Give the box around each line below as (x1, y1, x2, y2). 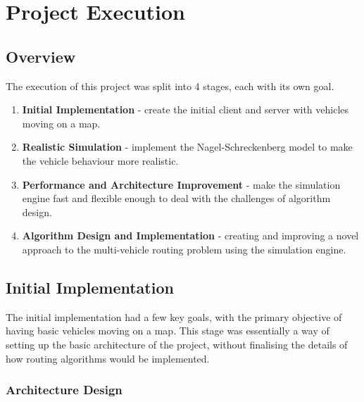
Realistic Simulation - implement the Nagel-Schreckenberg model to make (22, 139, 353, 154)
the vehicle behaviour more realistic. (22, 153, 179, 168)
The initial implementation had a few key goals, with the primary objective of (6, 309, 342, 324)
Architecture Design (6, 381, 123, 398)
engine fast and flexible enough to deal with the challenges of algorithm (22, 191, 331, 206)
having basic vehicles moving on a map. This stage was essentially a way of (6, 323, 330, 338)
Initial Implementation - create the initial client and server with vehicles (22, 102, 349, 117)
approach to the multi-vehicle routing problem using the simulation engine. (22, 241, 346, 256)
